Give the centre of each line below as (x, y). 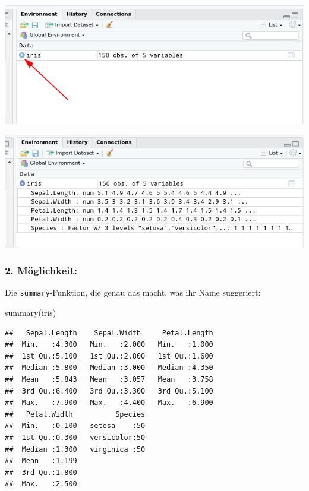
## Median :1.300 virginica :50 (75, 449)
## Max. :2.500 (41, 484)
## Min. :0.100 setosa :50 (75, 426)
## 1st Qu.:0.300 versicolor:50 (75, 438)
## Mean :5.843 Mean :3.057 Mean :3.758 (109, 380)
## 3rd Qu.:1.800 (41, 472)
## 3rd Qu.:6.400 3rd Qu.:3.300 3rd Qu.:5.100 (109, 391)
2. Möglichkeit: (41, 270)
